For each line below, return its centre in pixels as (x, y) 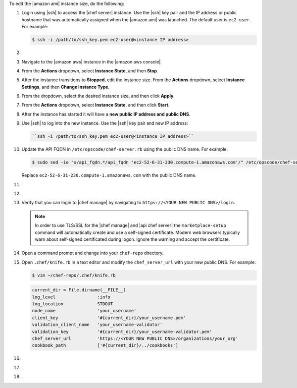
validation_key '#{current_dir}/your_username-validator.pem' (122, 332)
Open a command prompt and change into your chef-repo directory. (93, 253)
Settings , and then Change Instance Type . (66, 87)
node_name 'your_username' (84, 311)
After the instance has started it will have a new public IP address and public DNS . (106, 114)
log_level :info (71, 297)
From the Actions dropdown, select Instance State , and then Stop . (90, 71)
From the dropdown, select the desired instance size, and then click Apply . (98, 96)
